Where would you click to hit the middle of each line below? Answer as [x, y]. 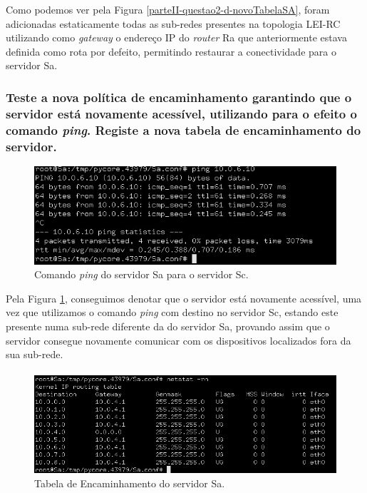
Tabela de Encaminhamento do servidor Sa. [130, 483]
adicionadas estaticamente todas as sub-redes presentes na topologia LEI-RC [173, 23]
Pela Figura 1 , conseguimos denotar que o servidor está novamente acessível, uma [184, 298]
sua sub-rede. [35, 354]
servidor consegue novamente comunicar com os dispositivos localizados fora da [179, 340]
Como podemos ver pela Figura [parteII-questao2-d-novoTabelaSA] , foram [168, 9]
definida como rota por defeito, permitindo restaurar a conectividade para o [171, 51]
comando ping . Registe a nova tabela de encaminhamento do [183, 129]
